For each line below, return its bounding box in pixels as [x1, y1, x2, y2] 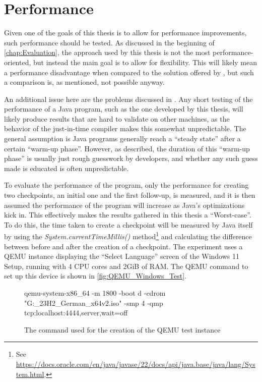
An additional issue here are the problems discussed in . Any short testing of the [4, 93, 253, 104]
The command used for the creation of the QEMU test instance [24, 324, 221, 335]
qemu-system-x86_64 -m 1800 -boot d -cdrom [24, 288, 166, 298]
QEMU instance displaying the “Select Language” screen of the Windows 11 [4, 251, 239, 261]
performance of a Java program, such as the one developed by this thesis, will [4, 103, 243, 114]
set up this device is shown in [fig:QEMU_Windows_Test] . [4, 270, 186, 281]
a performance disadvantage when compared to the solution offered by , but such [4, 67, 254, 77]
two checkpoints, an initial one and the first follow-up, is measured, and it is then [4, 190, 255, 200]
